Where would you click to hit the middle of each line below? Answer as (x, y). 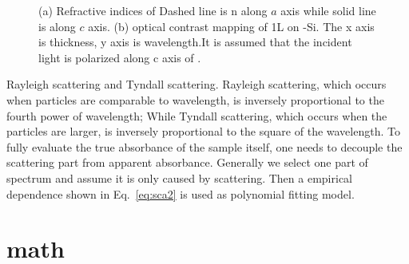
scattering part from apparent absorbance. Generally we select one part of (187, 162)
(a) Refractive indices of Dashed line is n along (153, 10)
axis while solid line (328, 10)
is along (57, 26)
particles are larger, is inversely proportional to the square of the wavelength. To (203, 131)
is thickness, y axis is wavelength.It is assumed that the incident (195, 42)
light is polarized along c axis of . (120, 57)
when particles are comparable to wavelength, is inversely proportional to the (195, 99)
